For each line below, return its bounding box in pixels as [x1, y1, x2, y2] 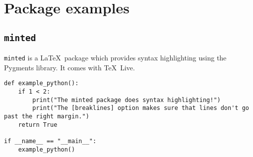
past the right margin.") [4, 113, 89, 120]
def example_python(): [4, 80, 79, 87]
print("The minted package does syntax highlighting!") [32, 96, 221, 104]
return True [18, 121, 58, 128]
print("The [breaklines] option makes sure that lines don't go [32, 105, 249, 112]
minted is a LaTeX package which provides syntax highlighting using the [4, 52, 227, 63]
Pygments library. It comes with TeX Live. [4, 62, 135, 72]
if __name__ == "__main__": [4, 138, 97, 145]
